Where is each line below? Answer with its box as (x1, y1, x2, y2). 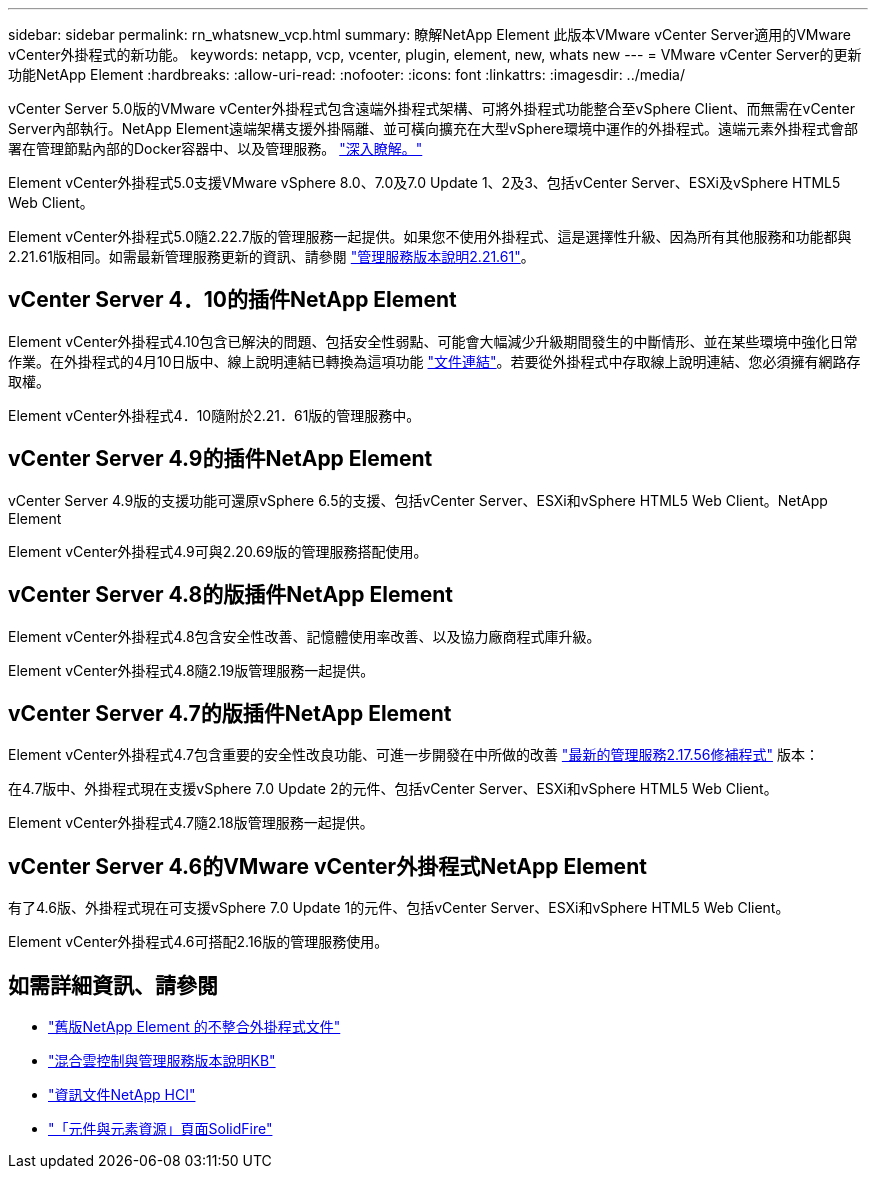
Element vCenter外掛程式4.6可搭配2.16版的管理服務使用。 (8, 933, 389, 951)
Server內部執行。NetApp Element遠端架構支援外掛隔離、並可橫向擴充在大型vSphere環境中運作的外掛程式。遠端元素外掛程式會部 (8, 120, 858, 137)
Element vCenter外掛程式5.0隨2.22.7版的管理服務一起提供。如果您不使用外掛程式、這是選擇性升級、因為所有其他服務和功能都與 (8, 228, 852, 245)
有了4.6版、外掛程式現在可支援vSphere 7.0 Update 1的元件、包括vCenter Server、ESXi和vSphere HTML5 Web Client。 (8, 899, 790, 917)
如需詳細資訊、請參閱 (8, 972, 218, 998)
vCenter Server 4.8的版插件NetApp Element (8, 582, 453, 608)
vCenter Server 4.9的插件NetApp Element (8, 446, 433, 472)
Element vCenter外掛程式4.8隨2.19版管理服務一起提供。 (8, 661, 375, 679)
